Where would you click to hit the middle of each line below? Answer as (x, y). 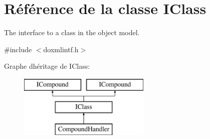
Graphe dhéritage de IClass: (47, 66)
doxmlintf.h (61, 49)
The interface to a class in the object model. (72, 32)
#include (18, 49)
